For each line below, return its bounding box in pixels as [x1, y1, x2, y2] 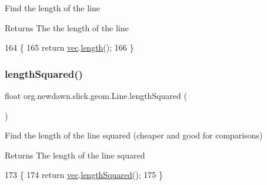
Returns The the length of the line [5, 21, 129, 34]
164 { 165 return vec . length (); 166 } [5, 41, 134, 54]
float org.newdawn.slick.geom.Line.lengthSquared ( [5, 90, 187, 101]
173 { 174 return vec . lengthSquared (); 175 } [5, 169, 163, 181]
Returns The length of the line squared [5, 148, 145, 161]
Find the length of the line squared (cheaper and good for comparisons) [5, 129, 263, 141]
